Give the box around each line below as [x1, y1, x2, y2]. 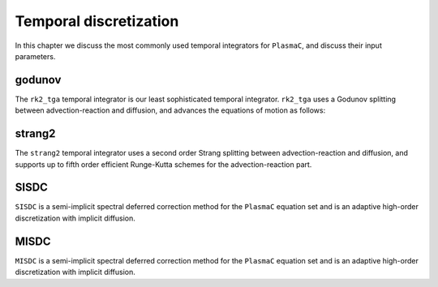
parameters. [15, 51, 56, 61]
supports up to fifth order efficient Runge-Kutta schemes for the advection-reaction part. [15, 159, 312, 169]
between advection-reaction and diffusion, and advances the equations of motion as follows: [15, 105, 326, 115]
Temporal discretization [15, 12, 179, 30]
